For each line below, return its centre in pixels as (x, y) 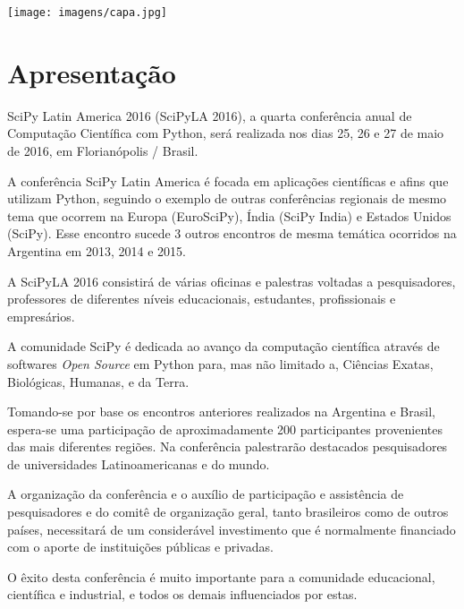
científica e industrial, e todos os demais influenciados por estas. (182, 594)
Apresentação (92, 72)
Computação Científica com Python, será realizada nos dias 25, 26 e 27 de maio (226, 133)
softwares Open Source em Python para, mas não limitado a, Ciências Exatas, (220, 363)
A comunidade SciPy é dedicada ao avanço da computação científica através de (224, 346)
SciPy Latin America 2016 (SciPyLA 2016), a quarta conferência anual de (210, 115)
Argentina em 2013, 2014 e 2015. (97, 250)
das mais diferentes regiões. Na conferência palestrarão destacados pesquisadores (228, 446)
